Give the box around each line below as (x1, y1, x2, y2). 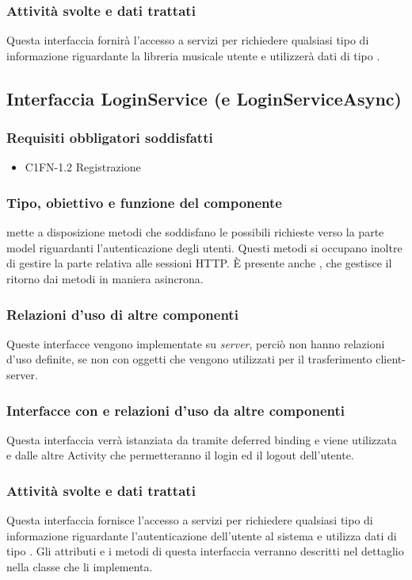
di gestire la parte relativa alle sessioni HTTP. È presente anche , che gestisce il (6, 255, 392, 271)
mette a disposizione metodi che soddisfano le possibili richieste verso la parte (6, 224, 384, 240)
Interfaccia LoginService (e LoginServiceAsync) (6, 86, 402, 110)
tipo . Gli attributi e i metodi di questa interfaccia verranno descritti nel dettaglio (6, 543, 404, 559)
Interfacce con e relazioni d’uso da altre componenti (6, 400, 345, 420)
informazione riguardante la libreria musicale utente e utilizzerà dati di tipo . (6, 47, 380, 63)
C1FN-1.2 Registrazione (25, 159, 141, 175)
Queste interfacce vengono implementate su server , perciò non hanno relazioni (6, 335, 385, 351)
